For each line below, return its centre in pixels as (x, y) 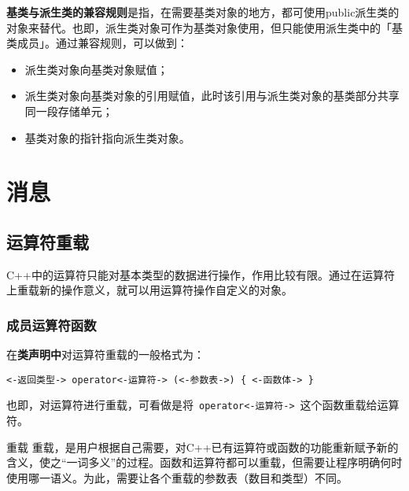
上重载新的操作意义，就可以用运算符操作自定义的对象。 (149, 290)
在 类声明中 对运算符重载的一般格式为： (105, 354)
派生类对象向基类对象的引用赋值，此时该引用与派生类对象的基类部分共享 (212, 96)
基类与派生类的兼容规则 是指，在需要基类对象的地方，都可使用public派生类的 (203, 12)
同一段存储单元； (69, 111)
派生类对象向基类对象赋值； (96, 69)
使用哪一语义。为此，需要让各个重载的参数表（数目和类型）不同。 (177, 477)
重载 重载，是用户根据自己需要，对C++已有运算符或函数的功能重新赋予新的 (203, 447)
